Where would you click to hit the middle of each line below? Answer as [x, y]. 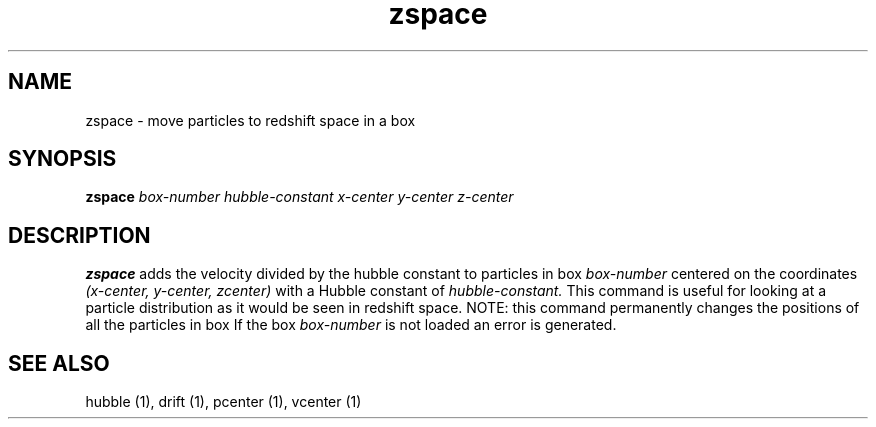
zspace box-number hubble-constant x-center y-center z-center [299, 197]
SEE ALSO [59, 363]
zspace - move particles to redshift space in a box [250, 120]
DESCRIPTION [79, 235]
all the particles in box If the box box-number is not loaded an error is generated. [351, 325]
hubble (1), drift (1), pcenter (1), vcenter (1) [223, 402]
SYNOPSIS [62, 159]
